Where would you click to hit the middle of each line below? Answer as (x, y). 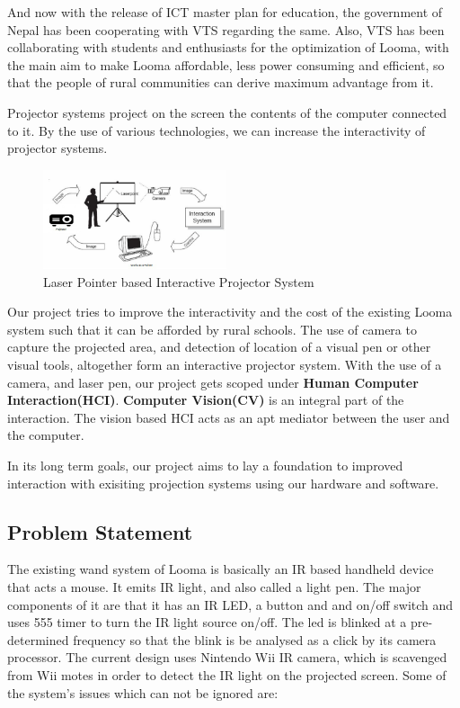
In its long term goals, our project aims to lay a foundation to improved (205, 465)
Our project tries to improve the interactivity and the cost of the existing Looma (230, 312)
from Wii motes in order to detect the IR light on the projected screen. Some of (227, 674)
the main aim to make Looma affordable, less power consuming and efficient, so (226, 64)
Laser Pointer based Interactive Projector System (179, 281)
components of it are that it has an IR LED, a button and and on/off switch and (230, 604)
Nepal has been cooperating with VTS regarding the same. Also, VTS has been (226, 29)
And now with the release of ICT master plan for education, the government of (225, 12)
